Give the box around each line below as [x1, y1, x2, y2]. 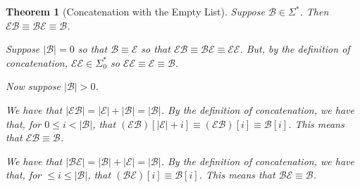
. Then [299, 4, 329, 18]
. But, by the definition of [240, 41, 350, 56]
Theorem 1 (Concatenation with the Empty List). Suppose [6, 4, 265, 18]
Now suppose [6, 79, 61, 93]
